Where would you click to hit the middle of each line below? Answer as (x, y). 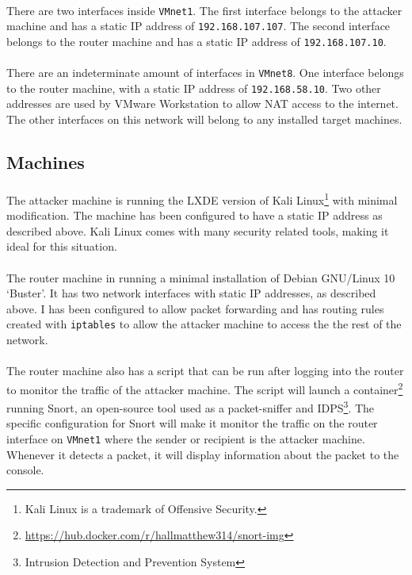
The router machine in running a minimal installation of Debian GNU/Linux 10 (201, 277)
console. (25, 470)
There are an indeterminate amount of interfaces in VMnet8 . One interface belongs (205, 73)
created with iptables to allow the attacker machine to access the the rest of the (204, 324)
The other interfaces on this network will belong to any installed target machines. (204, 119)
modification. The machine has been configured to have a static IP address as (195, 215)
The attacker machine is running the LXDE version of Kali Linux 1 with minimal (202, 199)
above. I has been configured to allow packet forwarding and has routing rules (195, 308)
